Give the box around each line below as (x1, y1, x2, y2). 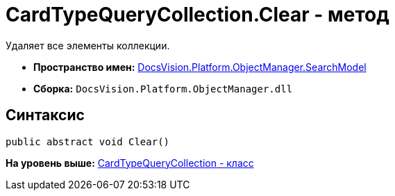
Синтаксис (6, 106, 85, 124)
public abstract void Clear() (6, 136, 170, 147)
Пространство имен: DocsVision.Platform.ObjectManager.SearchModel (33, 60, 367, 73)
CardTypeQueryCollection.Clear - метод (6, 3, 389, 26)
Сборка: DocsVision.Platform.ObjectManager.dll (33, 82, 293, 95)
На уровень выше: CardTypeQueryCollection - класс (6, 156, 254, 169)
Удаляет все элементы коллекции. (6, 39, 170, 51)
